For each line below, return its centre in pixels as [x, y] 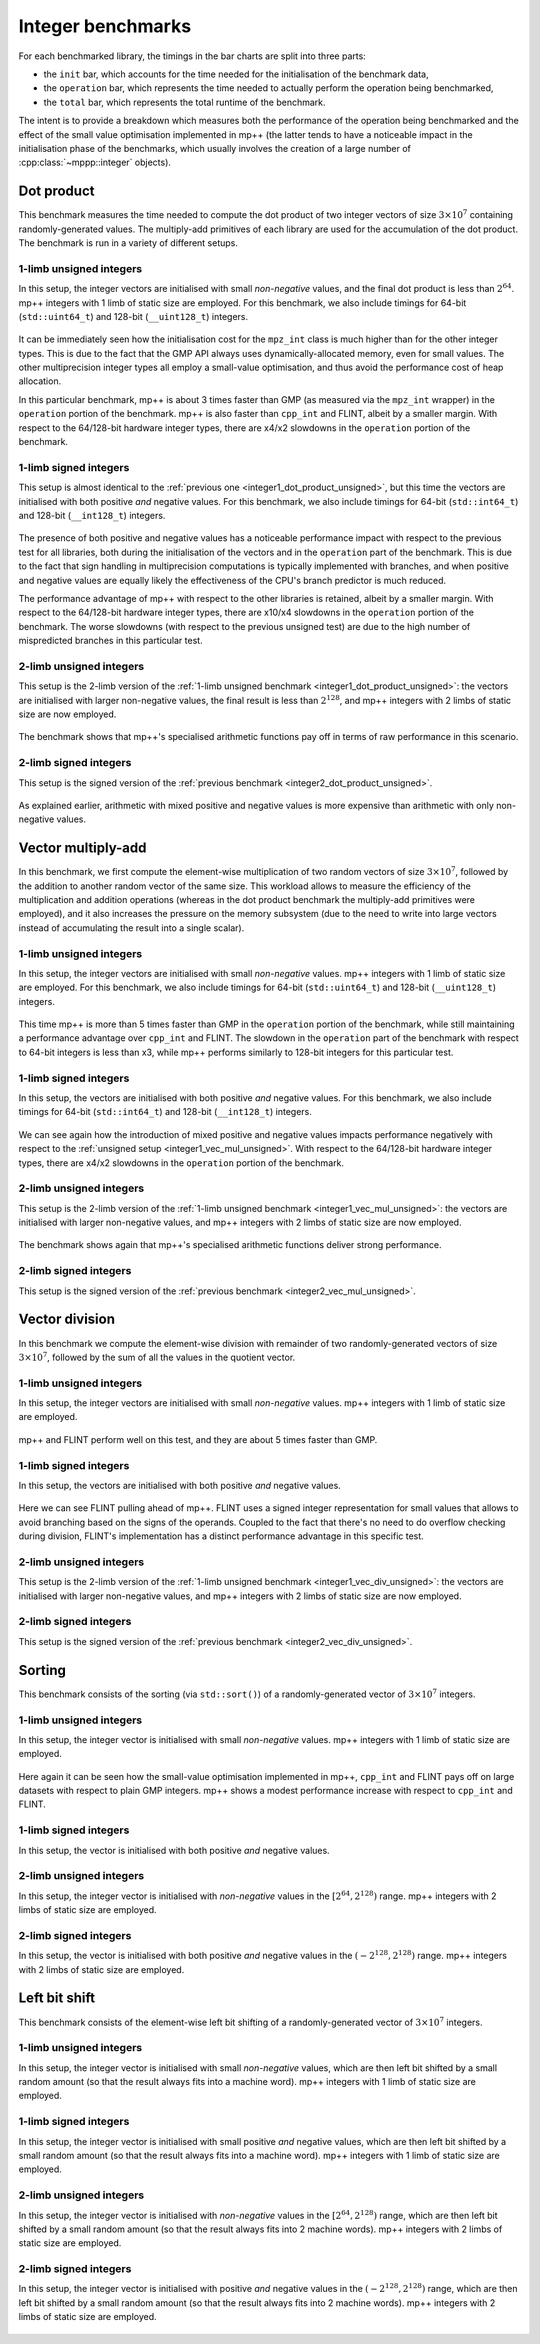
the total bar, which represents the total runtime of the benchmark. [184, 102]
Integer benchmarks [105, 26]
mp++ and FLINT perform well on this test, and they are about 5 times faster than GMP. [198, 1439]
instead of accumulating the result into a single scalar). [131, 927]
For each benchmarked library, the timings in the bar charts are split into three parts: [192, 56]
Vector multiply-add [82, 848]
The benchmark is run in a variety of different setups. [128, 242]
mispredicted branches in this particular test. [111, 641]
